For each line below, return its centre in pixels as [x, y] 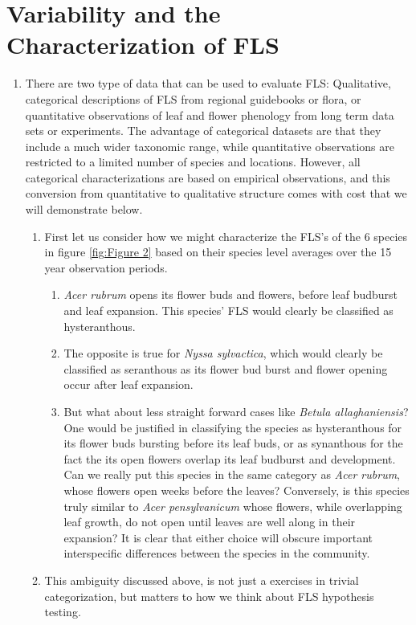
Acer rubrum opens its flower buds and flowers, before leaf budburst [231, 294]
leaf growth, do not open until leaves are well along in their [210, 522]
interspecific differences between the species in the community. [217, 553]
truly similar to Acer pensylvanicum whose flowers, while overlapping [233, 506]
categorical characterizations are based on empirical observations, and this [208, 177]
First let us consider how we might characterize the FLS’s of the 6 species [226, 236]
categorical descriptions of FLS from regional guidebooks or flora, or [193, 98]
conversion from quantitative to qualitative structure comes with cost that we [216, 193]
